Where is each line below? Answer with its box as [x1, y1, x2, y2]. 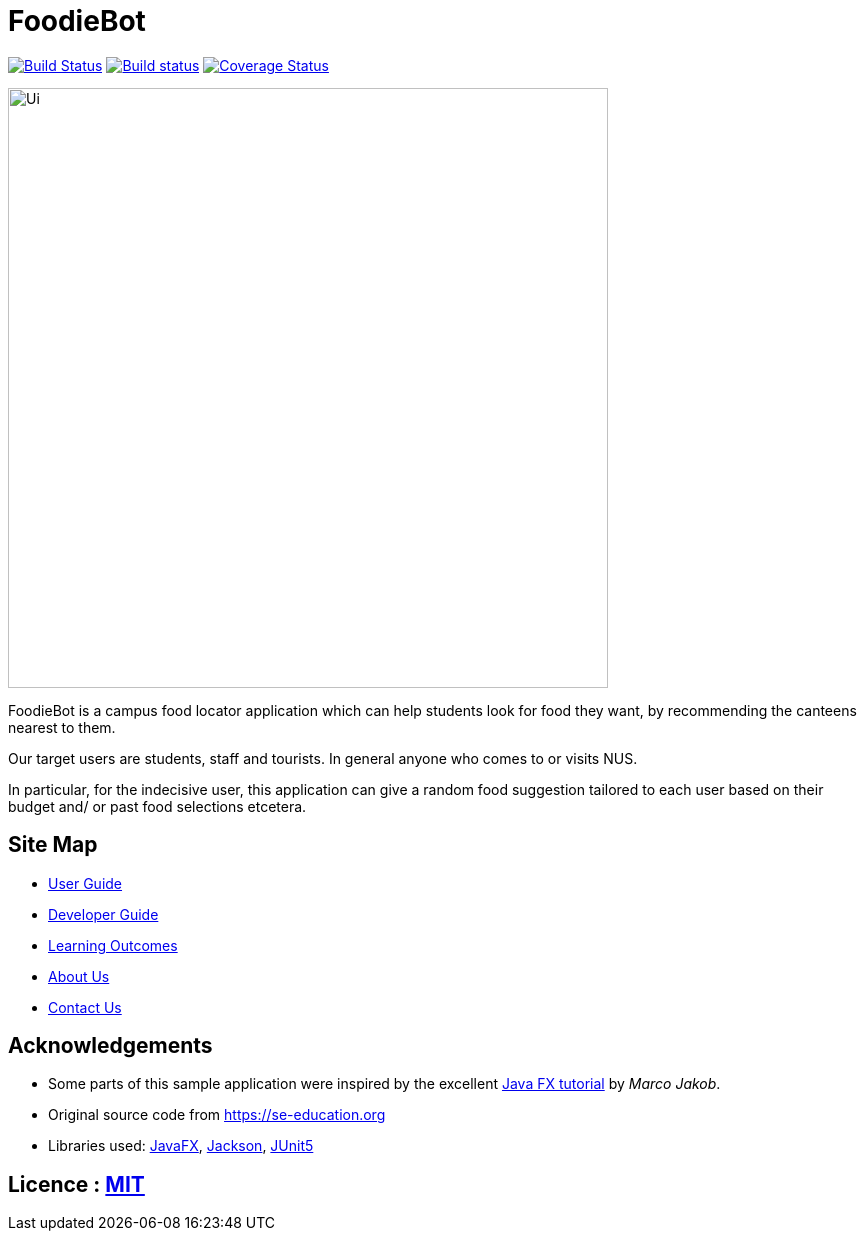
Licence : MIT [8, 1171, 145, 1197]
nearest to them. [8, 718, 116, 736]
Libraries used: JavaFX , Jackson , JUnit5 [48, 1137, 314, 1155]
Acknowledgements [8, 1033, 213, 1059]
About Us [48, 967, 110, 985]
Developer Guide [48, 905, 159, 923]
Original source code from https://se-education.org [48, 1106, 386, 1124]
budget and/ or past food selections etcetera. [8, 797, 307, 815]
